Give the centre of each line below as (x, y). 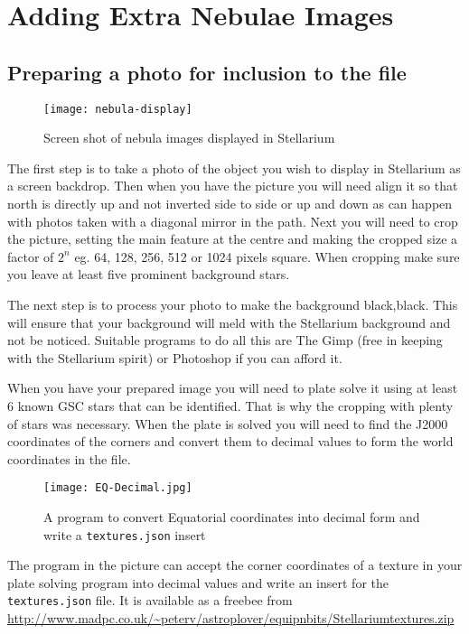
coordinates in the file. (69, 458)
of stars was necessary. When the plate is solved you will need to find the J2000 (228, 423)
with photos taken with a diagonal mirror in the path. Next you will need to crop (233, 221)
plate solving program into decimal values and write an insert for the (198, 582)
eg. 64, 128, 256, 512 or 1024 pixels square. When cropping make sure (267, 256)
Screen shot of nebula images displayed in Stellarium (189, 138)
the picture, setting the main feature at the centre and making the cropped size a (233, 239)
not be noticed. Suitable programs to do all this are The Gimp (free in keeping (225, 340)
